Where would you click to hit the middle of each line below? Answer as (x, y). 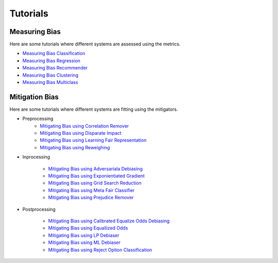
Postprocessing (39, 209)
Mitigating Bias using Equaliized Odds (88, 228)
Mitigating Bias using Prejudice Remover (91, 198)
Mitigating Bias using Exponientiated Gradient (97, 176)
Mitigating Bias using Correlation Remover (84, 126)
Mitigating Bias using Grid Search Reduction (95, 183)
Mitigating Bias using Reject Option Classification (100, 250)
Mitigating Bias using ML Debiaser (84, 242)
